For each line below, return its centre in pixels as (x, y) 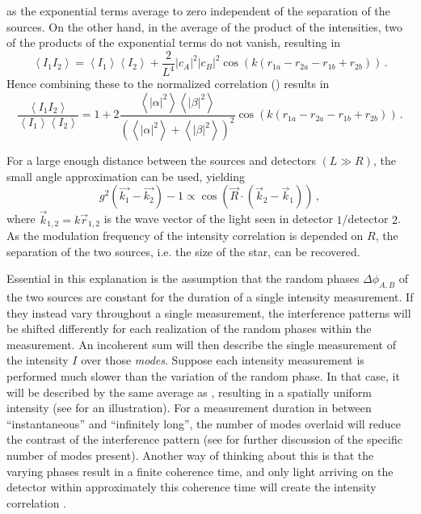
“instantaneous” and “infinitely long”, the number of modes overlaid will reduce (204, 423)
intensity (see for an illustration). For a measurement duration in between (189, 408)
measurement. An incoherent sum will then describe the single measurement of (201, 344)
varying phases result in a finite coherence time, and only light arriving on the (200, 471)
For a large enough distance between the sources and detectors (161, 160)
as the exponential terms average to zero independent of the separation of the (198, 11)
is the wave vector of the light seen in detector (218, 219)
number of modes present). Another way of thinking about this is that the (190, 455)
